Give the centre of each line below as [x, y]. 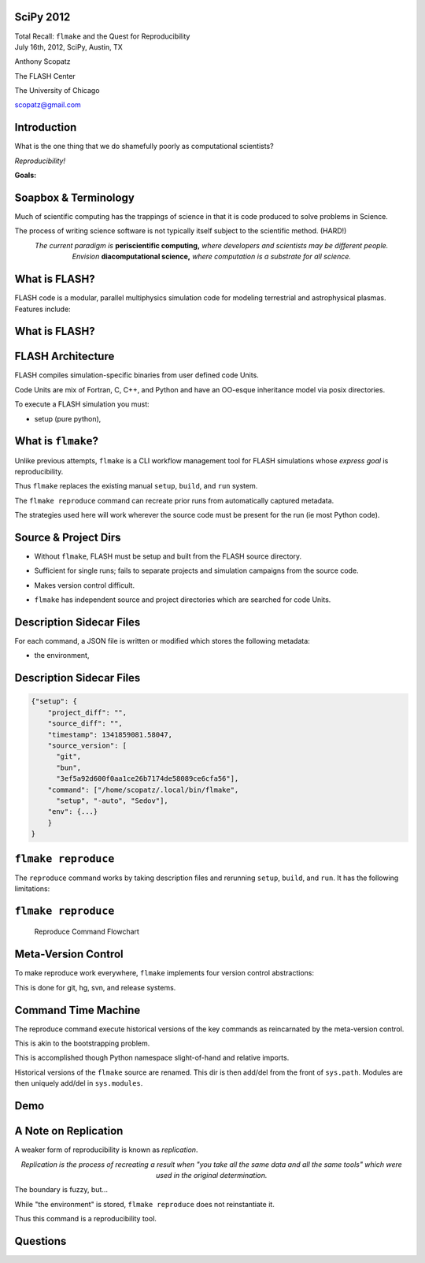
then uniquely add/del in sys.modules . [79, 1083]
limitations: [32, 889]
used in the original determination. [211, 1175]
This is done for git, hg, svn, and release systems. [95, 987]
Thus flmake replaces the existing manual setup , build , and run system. [136, 486]
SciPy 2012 [42, 17]
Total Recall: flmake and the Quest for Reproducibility [102, 36]
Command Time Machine [78, 1010]
